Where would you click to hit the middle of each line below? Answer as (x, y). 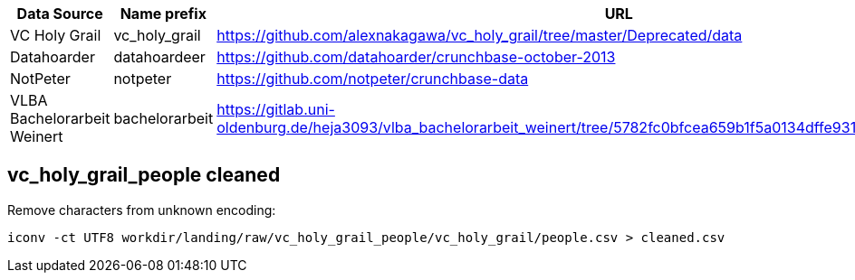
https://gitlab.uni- (276, 109)
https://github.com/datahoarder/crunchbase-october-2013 (416, 57)
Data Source (60, 14)
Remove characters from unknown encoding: (142, 210)
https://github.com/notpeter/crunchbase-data (373, 79)
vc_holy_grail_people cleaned (144, 175)
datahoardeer (159, 57)
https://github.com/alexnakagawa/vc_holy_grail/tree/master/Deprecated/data (480, 35)
